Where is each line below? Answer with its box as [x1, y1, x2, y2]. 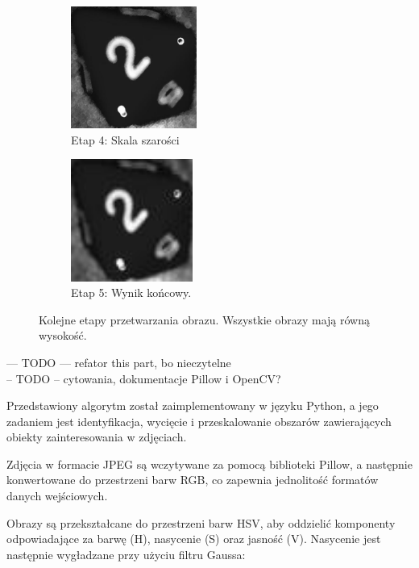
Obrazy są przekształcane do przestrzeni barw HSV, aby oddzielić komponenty [6, 514, 396, 531]
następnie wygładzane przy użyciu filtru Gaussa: [6, 545, 246, 562]
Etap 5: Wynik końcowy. [71, 284, 192, 301]
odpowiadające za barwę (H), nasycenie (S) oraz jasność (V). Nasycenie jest [6, 530, 381, 547]
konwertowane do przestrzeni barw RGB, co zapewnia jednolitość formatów [6, 471, 379, 488]
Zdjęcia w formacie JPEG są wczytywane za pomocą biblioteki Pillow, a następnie [6, 455, 413, 472]
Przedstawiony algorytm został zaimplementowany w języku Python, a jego [6, 397, 379, 414]
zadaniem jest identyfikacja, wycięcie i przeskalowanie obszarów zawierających [6, 412, 392, 429]
